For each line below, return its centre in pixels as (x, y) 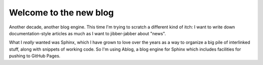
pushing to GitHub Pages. (35, 56)
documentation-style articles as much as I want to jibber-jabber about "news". (87, 33)
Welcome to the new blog (61, 13)
